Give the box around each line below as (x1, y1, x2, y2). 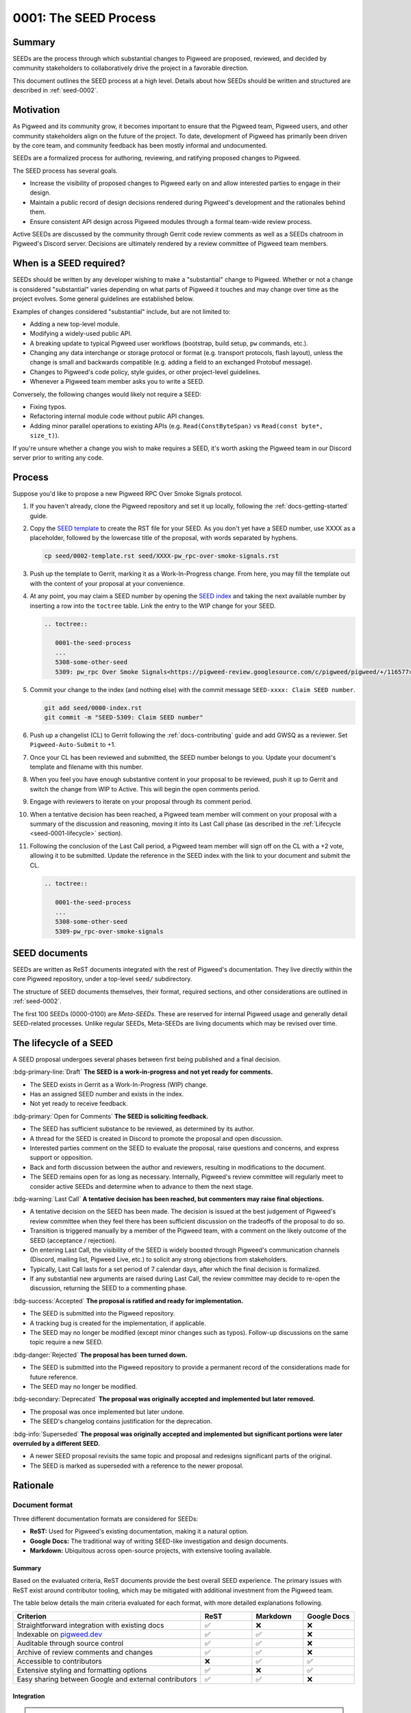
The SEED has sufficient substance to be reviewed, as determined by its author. (29, 1124, 255, 1133)
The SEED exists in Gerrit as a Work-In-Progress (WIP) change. (29, 1080, 208, 1089)
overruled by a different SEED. (12, 1439, 101, 1447)
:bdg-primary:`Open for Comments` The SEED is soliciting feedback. (12, 1112, 209, 1120)
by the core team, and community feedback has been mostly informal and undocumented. (12, 141, 268, 149)
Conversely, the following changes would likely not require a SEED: (12, 390, 201, 398)
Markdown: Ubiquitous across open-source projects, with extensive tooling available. (29, 1546, 272, 1555)
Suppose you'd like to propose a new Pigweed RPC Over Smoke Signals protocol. (12, 489, 243, 497)
